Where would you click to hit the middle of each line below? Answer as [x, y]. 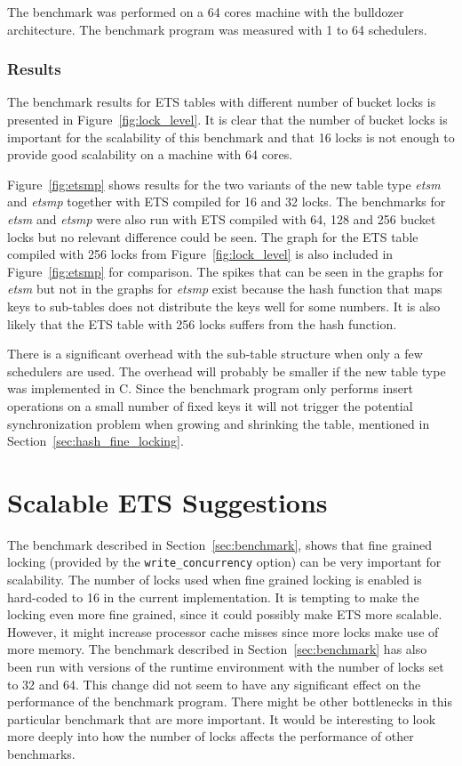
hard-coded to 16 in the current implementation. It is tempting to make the [213, 597]
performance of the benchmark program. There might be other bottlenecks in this [230, 701]
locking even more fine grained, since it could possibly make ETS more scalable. [225, 614]
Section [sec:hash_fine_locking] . [96, 441]
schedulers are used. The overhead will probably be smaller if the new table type [227, 371]
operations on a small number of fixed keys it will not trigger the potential [210, 405]
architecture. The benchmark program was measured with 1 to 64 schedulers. [217, 29]
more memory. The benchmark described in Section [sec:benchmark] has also [217, 649]
